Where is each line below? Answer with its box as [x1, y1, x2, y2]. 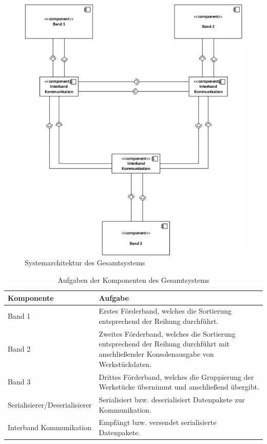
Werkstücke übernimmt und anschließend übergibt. [99, 381, 259, 392]
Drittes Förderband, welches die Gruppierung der [99, 371, 254, 382]
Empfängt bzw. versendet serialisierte [99, 417, 217, 428]
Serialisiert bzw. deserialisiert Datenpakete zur [99, 394, 245, 404]
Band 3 [8, 376, 31, 387]
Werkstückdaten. [99, 358, 152, 369]
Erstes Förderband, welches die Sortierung [99, 305, 232, 316]
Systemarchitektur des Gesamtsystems [25, 257, 145, 268]
